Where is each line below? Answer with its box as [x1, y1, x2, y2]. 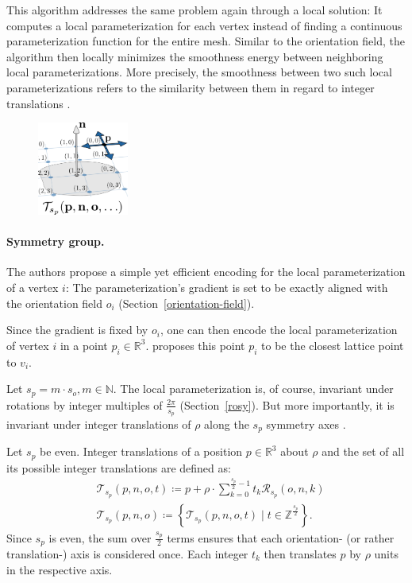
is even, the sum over [48, 529, 152, 546]
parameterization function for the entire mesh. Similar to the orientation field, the [6, 33, 406, 49]
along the [204, 415, 249, 432]
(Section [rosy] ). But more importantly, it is [179, 396, 395, 413]
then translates [264, 546, 337, 562]
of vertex [6, 336, 49, 353]
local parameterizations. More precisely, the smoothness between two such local [6, 64, 392, 80]
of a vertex [6, 279, 59, 296]
